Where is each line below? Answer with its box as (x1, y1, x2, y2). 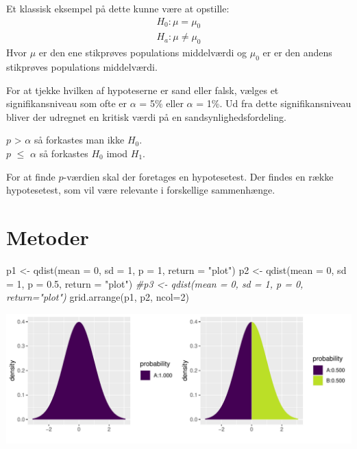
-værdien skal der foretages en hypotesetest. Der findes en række (63, 169, 334, 183)
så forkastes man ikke (34, 133, 125, 147)
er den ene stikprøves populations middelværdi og (38, 45, 247, 60)
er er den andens (262, 45, 332, 60)
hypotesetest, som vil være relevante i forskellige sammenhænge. (6, 183, 275, 197)
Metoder (6, 222, 89, 251)
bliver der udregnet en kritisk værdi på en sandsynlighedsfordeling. (6, 109, 286, 124)
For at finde (6, 169, 56, 183)
